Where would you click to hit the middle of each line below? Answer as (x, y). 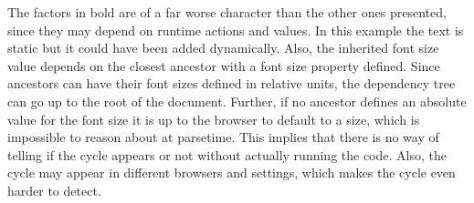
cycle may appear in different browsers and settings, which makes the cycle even (232, 173)
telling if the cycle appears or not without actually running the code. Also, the (227, 154)
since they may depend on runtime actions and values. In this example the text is (236, 30)
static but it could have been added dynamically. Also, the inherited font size (223, 48)
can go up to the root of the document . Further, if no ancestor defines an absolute (237, 101)
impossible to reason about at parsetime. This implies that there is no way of (223, 137)
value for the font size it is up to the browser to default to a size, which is (214, 119)
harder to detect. (54, 190)
